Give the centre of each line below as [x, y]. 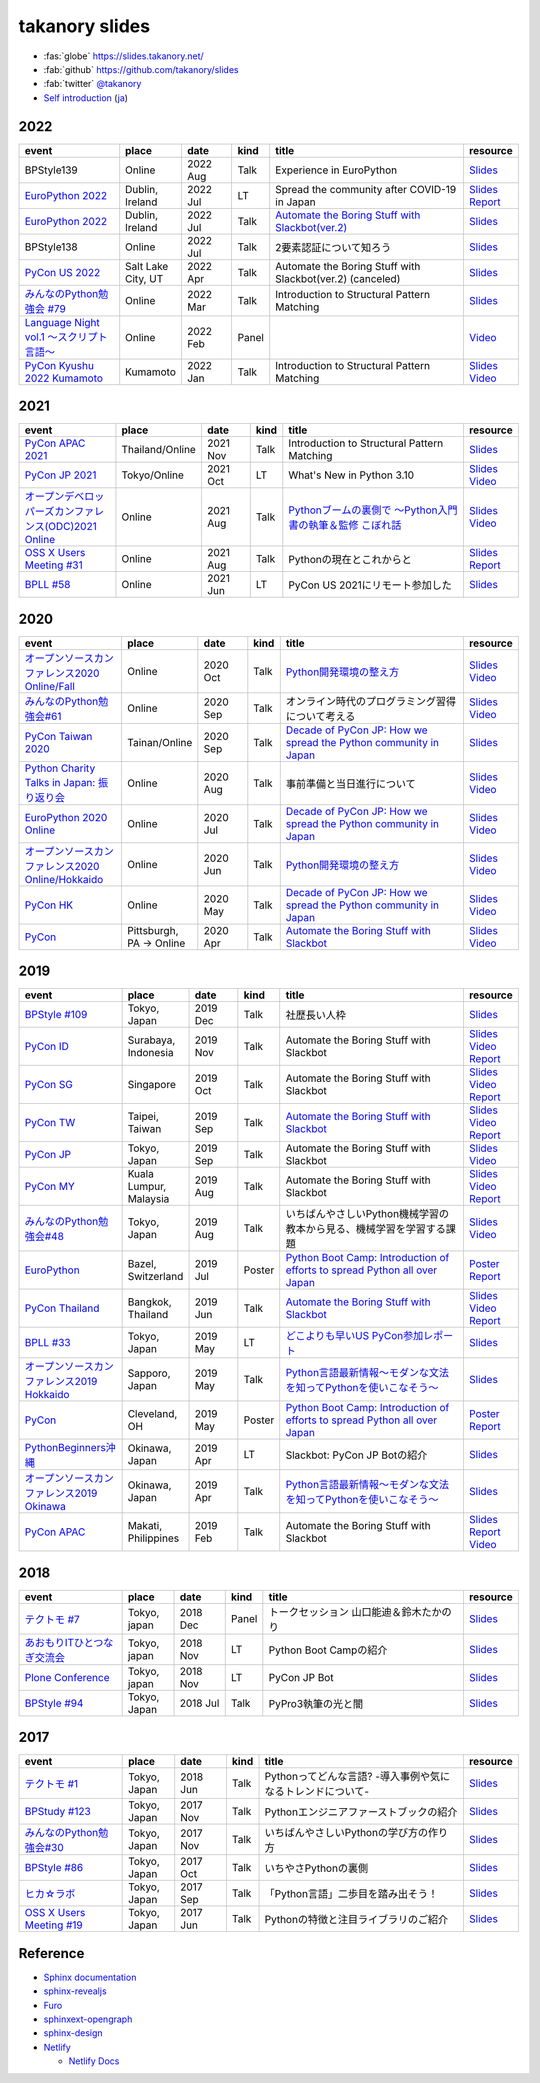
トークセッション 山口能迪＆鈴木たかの [360, 1612]
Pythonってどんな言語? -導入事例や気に [357, 1777]
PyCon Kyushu [59, 365]
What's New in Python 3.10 [351, 475]
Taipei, [143, 1117]
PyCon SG [49, 1085]
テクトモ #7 [52, 1619]
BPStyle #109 [56, 1015]
